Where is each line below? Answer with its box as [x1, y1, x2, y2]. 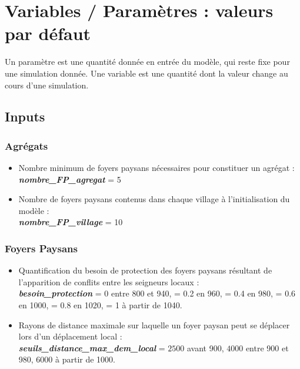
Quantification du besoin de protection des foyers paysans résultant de [18, 264, 272, 276]
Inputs [5, 107, 45, 126]
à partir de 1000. [55, 353, 115, 365]
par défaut [5, 21, 91, 45]
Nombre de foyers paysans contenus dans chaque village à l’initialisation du [18, 193, 290, 205]
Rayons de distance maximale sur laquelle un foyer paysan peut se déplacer [18, 318, 290, 331]
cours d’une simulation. [5, 78, 89, 91]
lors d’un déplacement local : [18, 330, 122, 342]
